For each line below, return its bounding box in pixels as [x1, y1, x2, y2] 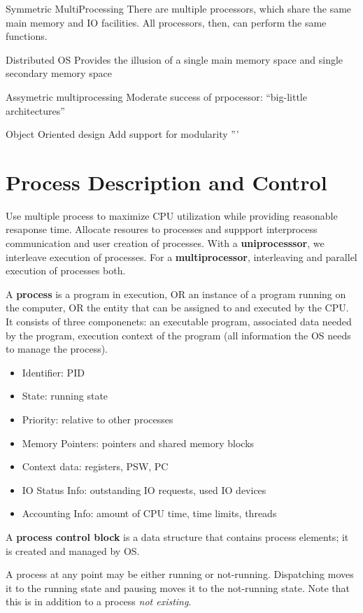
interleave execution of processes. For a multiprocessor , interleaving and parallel [6, 249, 357, 264]
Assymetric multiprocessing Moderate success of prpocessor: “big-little [6, 89, 307, 104]
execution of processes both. [6, 263, 126, 278]
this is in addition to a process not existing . [6, 594, 192, 609]
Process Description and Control [6, 167, 327, 196]
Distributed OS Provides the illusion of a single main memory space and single [6, 52, 343, 66]
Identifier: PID [22, 365, 85, 379]
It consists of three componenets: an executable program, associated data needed [6, 314, 352, 329]
